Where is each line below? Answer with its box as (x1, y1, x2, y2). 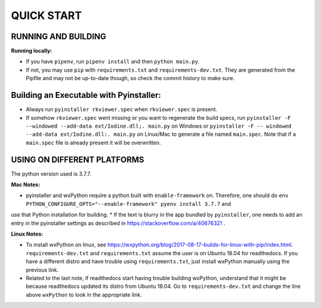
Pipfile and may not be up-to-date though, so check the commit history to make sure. (26, 75, 235, 82)
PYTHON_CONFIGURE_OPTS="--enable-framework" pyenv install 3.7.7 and (26, 200, 231, 207)
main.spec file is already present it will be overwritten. (26, 139, 161, 146)
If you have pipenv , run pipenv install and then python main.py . (26, 58, 200, 65)
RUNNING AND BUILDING (11, 31, 106, 42)
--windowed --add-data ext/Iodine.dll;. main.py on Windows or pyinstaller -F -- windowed (26, 122, 292, 129)
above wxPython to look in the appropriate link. (26, 291, 142, 298)
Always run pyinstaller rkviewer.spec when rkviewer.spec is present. (26, 106, 218, 113)
